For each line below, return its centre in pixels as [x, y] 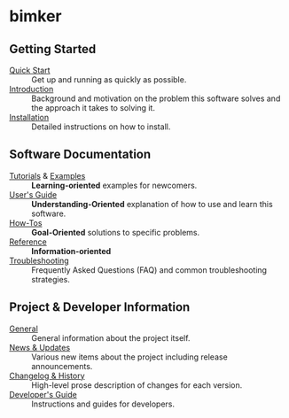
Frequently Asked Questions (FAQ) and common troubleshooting [149, 270]
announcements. [62, 366]
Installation [29, 117]
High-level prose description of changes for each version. [137, 385]
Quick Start [30, 70]
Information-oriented [71, 251]
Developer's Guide [43, 394]
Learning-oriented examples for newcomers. [114, 185]
